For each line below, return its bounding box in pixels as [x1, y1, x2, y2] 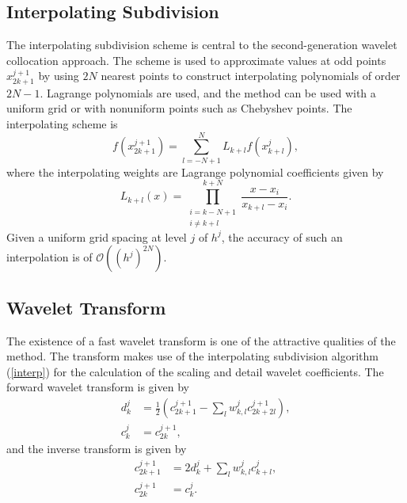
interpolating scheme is [6, 116, 118, 131]
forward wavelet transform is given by [6, 379, 189, 395]
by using [38, 67, 79, 84]
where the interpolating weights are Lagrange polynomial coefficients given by [6, 163, 384, 180]
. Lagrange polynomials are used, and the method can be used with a [40, 84, 376, 101]
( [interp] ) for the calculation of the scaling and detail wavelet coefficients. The [6, 363, 384, 379]
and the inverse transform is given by [6, 440, 187, 457]
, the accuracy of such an [221, 228, 343, 245]
